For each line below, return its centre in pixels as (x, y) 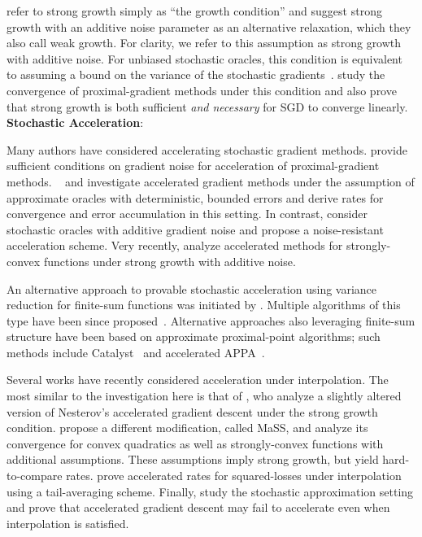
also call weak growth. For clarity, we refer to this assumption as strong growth (204, 43)
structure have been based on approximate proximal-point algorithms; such (194, 336)
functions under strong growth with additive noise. (170, 261)
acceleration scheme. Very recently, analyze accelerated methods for (175, 245)
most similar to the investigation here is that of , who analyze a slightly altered (204, 396)
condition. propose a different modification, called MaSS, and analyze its (187, 428)
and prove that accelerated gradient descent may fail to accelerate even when (198, 507)
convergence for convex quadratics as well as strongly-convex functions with (195, 443)
